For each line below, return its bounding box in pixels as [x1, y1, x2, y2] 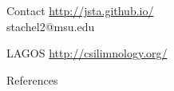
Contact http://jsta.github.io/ [6, 2, 154, 18]
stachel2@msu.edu [6, 18, 95, 34]
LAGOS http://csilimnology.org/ [6, 45, 168, 61]
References [6, 71, 58, 88]
